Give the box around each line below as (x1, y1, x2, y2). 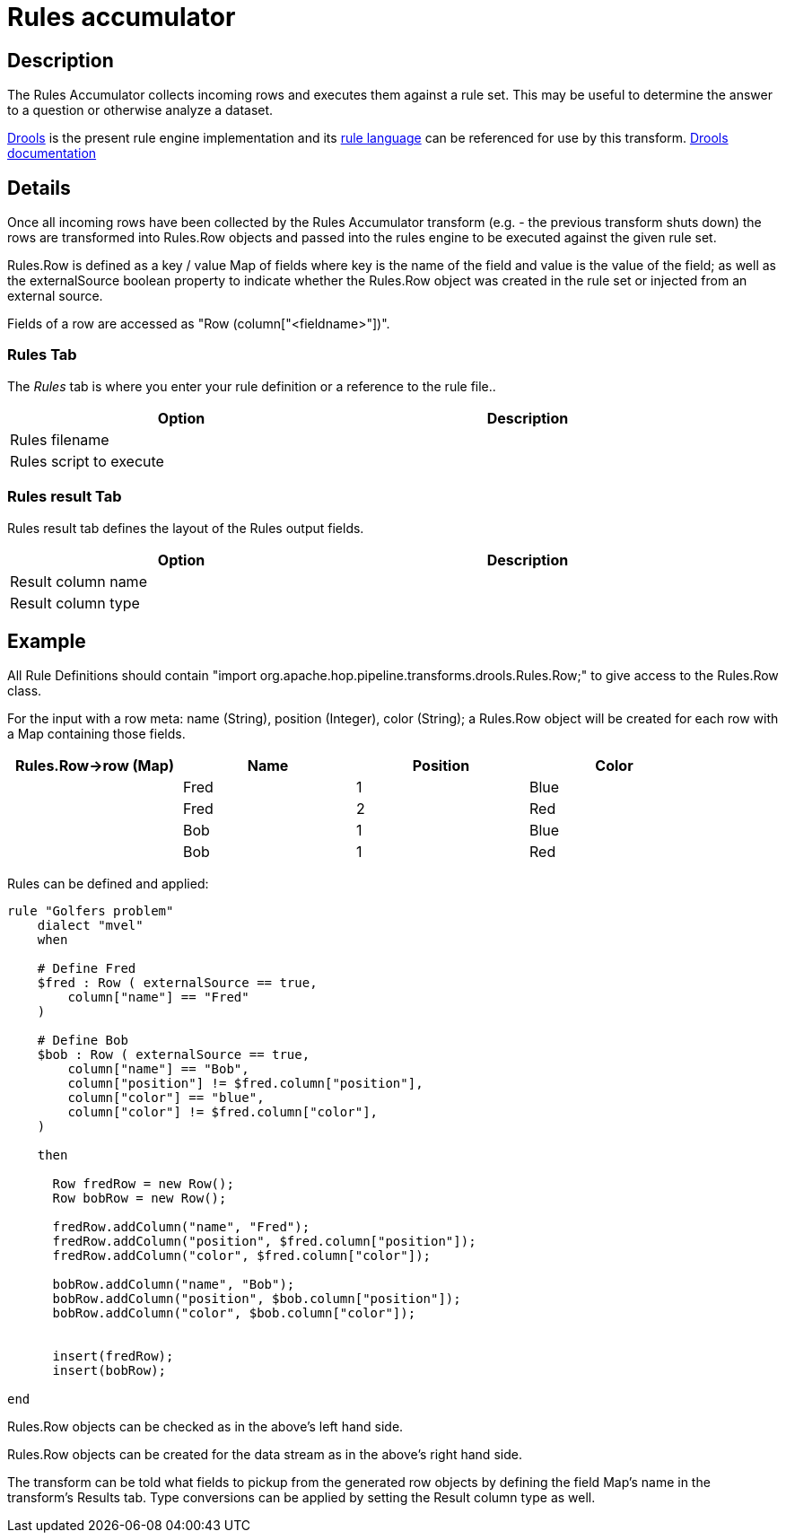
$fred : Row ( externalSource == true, (37, 976, 318, 991)
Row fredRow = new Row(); (52, 1177, 234, 1192)
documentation (7, 145, 97, 162)
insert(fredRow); (52, 1349, 174, 1364)
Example (7, 629, 86, 652)
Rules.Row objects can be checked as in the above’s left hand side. (7, 1419, 404, 1435)
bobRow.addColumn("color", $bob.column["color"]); (52, 1306, 416, 1321)
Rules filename (10, 430, 109, 449)
